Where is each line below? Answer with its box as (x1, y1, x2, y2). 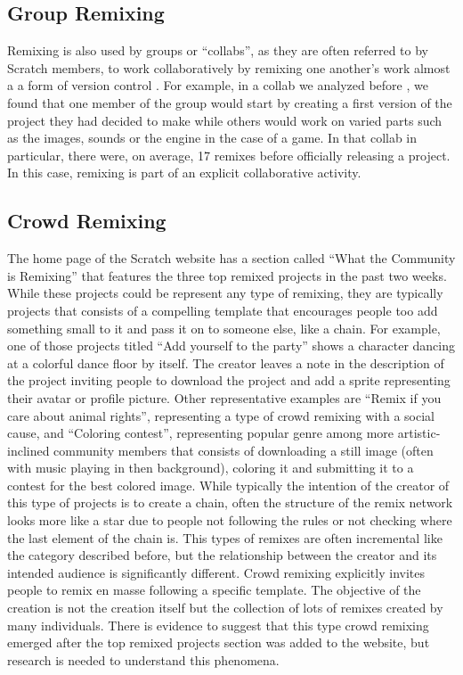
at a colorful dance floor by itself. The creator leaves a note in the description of (7, 353, 444, 372)
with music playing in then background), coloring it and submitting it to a (7, 458, 414, 477)
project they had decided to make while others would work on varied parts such (7, 111, 443, 129)
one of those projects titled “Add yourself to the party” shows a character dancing (7, 336, 456, 355)
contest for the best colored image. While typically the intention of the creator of (7, 475, 450, 494)
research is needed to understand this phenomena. (7, 650, 280, 669)
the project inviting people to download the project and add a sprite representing (7, 371, 451, 390)
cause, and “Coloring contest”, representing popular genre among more (7, 424, 394, 442)
